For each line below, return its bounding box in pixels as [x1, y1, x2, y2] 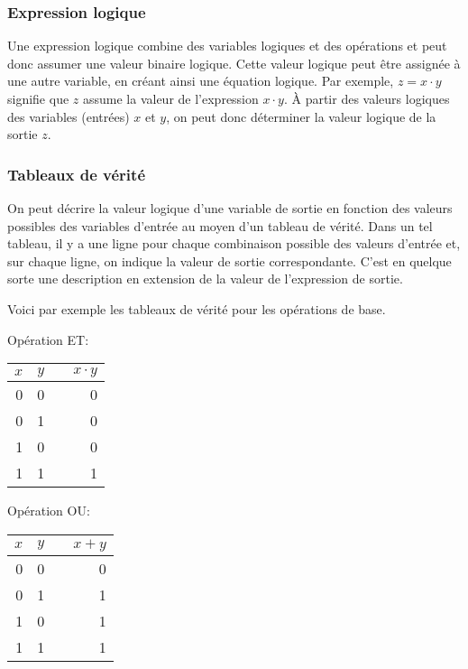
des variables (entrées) [7, 107, 130, 125]
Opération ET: [7, 330, 89, 348]
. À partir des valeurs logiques [283, 89, 450, 107]
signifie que [7, 89, 69, 107]
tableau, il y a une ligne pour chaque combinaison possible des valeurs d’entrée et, [7, 234, 461, 253]
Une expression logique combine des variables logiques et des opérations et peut [7, 36, 447, 55]
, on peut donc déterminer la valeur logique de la [166, 107, 436, 125]
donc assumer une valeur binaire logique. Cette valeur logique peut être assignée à [7, 53, 461, 72]
